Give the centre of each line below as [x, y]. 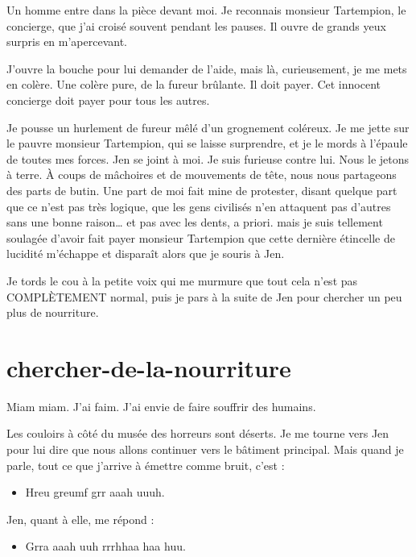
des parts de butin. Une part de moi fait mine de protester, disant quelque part [202, 190]
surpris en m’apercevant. [67, 42]
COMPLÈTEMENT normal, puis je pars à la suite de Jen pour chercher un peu [204, 296]
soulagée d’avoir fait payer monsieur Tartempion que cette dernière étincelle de [201, 237]
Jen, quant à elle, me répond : [80, 519]
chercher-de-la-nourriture [149, 367]
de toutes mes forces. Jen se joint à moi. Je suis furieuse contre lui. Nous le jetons [208, 158]
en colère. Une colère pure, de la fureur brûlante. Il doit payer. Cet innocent [194, 84]
